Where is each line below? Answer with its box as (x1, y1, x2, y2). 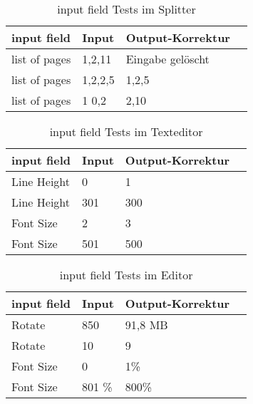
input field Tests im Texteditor (49, 123, 203, 140)
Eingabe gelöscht (125, 51, 210, 67)
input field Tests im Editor (59, 266, 193, 283)
